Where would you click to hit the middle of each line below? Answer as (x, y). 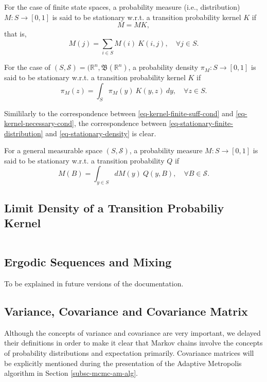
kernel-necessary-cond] (39, 123)
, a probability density (163, 67)
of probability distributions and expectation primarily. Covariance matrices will (129, 353)
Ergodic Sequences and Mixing (88, 262)
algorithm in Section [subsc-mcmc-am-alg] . (71, 373)
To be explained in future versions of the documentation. (94, 284)
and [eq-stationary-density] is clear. (101, 133)
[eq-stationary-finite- (201, 123)
